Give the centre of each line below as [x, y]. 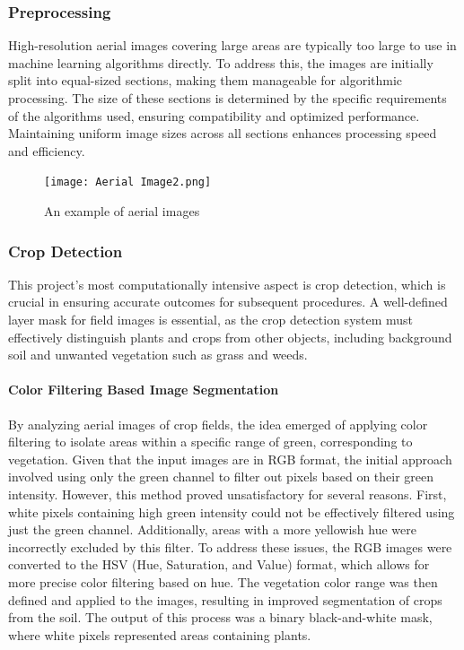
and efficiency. [47, 150]
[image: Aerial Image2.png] [128, 182]
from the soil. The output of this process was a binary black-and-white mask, [220, 617]
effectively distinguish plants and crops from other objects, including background [230, 337]
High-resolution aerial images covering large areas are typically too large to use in [232, 45]
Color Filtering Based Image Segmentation [144, 390]
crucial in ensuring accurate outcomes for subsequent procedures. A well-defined [228, 302]
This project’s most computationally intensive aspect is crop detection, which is [227, 284]
